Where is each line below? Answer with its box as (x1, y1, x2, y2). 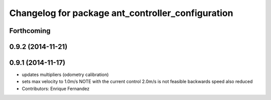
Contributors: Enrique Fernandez (22, 85, 90, 91)
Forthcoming (9, 26, 51, 35)
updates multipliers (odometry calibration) (22, 71, 109, 77)
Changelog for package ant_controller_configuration (9, 7, 233, 18)
